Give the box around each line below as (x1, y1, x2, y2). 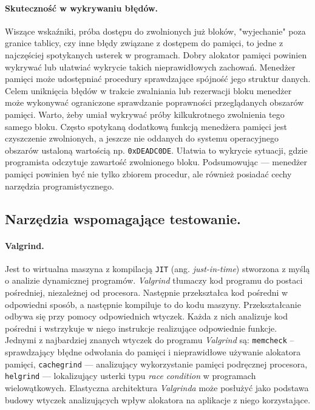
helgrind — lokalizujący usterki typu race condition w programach (5, 369, 256, 382)
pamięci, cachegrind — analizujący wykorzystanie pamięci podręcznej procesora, (5, 357, 308, 370)
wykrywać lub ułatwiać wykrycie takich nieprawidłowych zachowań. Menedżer (5, 60, 296, 73)
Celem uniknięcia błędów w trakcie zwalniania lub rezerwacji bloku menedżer (5, 84, 292, 97)
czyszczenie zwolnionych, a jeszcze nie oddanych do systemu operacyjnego (5, 132, 279, 145)
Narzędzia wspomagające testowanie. (5, 209, 241, 228)
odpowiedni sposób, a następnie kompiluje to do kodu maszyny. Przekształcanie (5, 298, 301, 310)
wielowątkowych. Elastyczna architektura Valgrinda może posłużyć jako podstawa (5, 381, 309, 394)
